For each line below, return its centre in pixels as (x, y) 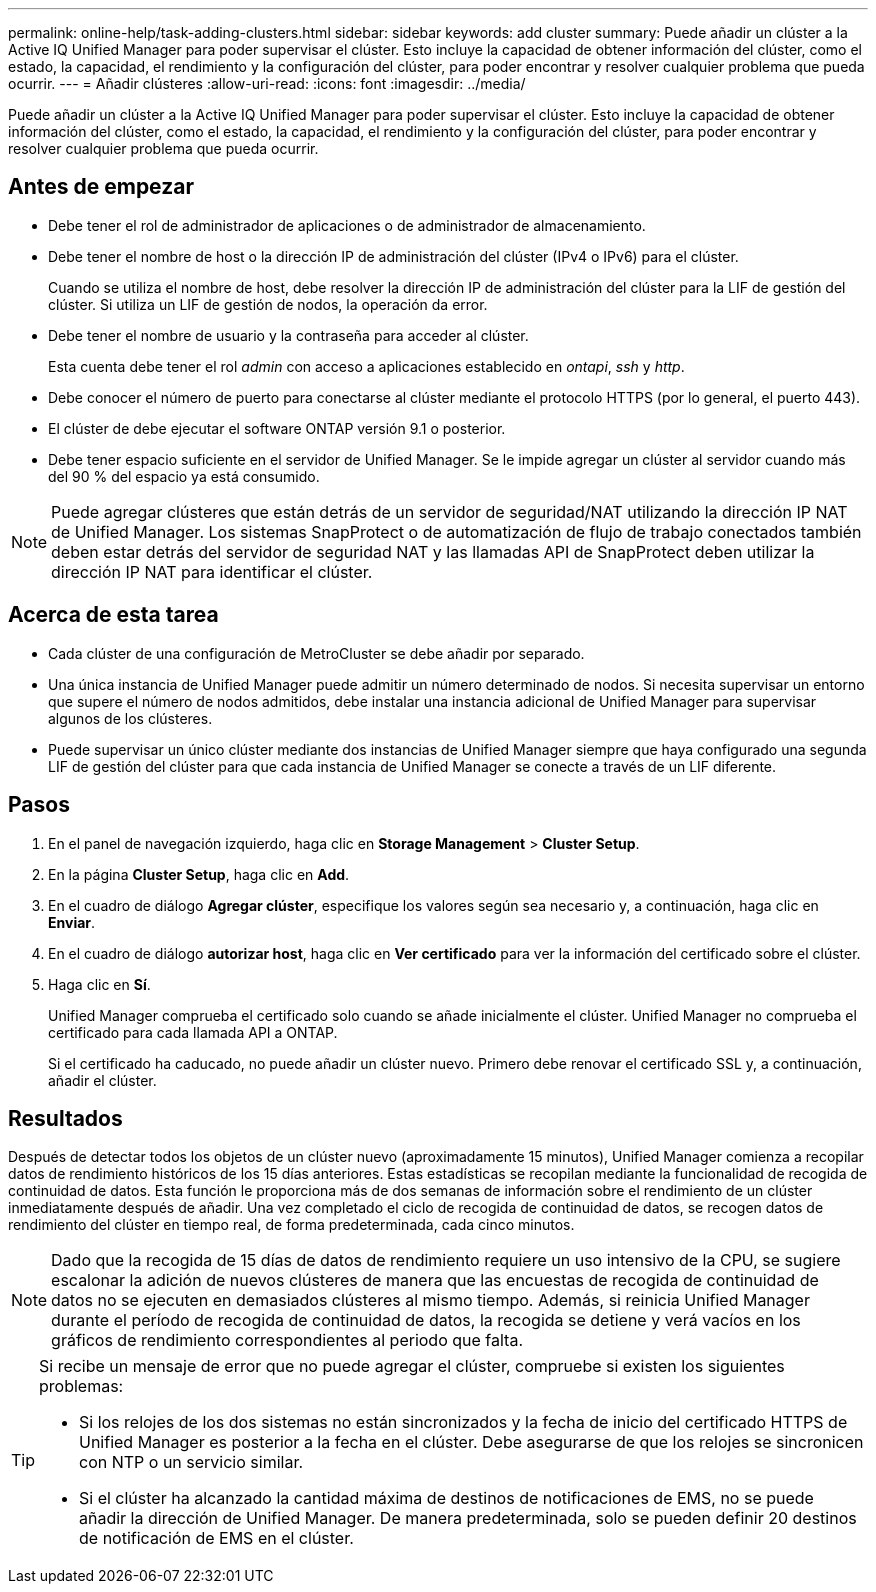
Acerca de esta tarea (113, 615)
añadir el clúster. (102, 1080)
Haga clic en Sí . (99, 984)
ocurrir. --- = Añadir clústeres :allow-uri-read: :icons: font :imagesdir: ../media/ (267, 83)
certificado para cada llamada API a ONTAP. (193, 1032)
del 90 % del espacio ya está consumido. (184, 476)
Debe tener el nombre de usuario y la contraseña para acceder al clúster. (288, 335)
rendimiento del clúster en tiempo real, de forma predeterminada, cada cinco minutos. (291, 1225)
